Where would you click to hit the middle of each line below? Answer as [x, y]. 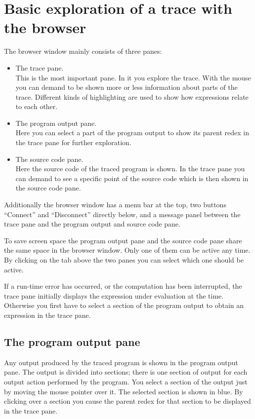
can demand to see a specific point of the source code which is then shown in [132, 178]
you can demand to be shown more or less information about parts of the [127, 87]
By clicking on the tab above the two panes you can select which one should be [124, 260]
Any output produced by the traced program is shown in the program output [121, 362]
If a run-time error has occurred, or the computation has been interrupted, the [123, 286]
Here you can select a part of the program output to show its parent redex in [132, 133]
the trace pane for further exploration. [73, 142]
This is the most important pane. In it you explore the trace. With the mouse [133, 77]
